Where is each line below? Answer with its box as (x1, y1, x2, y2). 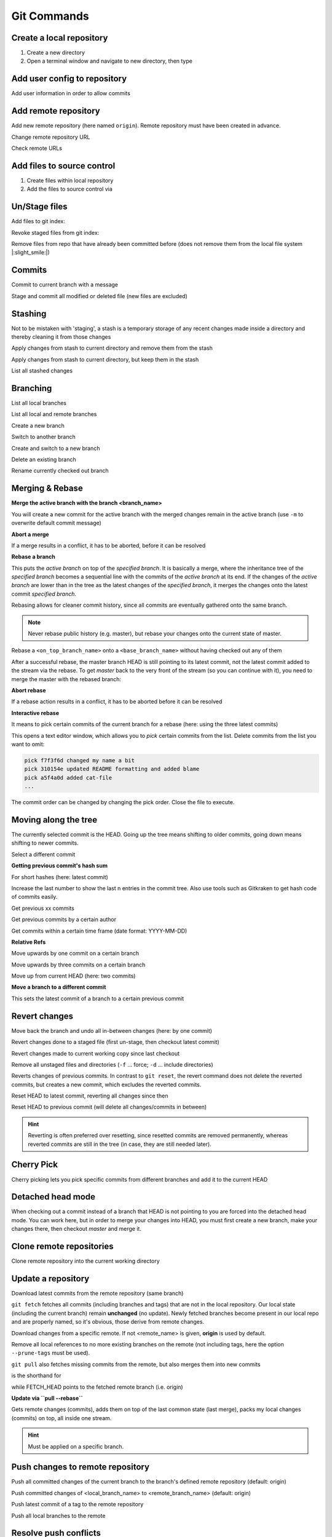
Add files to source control (11, 160, 116, 171)
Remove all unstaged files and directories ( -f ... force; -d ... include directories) (11, 1061, 213, 1068)
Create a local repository (11, 33, 108, 43)
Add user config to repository (11, 74, 127, 84)
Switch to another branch (11, 433, 76, 441)
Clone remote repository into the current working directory (11, 1257, 160, 1265)
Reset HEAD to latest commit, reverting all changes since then (11, 1092, 168, 1100)
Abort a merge (11, 531, 49, 538)
